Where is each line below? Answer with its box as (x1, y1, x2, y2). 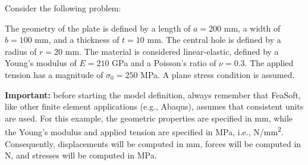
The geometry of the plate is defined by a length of (5, 21, 191, 34)
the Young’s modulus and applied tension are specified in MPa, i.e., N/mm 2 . (5, 124, 284, 138)
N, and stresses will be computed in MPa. (5, 149, 157, 161)
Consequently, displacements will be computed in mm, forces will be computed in (5, 137, 301, 150)
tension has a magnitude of (5, 68, 103, 80)
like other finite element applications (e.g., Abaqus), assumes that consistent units (5, 100, 304, 113)
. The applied (244, 57, 294, 69)
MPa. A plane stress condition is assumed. (140, 68, 295, 80)
